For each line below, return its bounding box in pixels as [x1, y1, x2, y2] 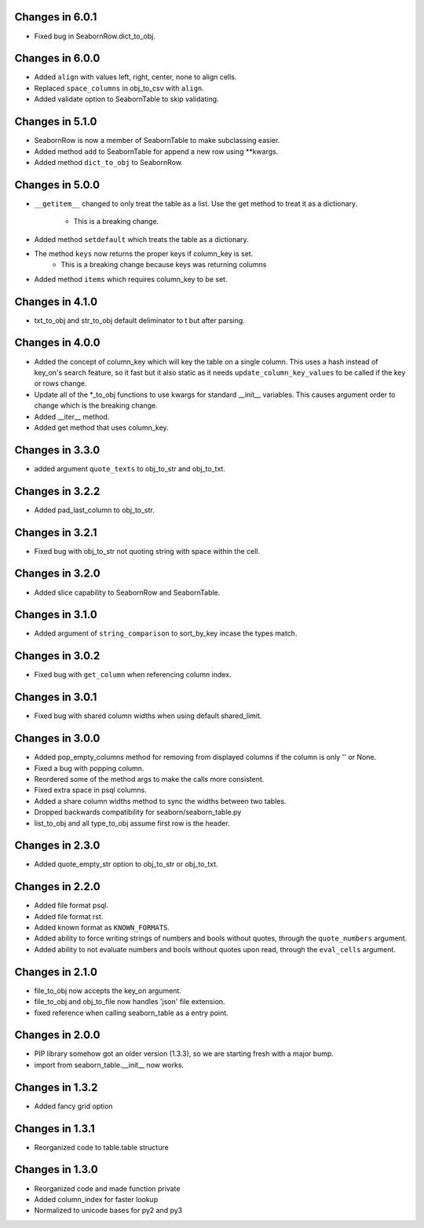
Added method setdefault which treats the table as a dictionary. [34, 234, 249, 244]
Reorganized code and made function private [34, 1183, 181, 1193]
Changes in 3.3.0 [14, 443, 101, 456]
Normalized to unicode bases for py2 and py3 [34, 1206, 183, 1215]
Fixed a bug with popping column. [34, 763, 144, 773]
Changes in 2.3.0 [14, 839, 101, 852]
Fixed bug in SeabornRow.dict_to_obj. [34, 31, 156, 41]
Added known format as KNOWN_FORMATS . [34, 923, 170, 933]
